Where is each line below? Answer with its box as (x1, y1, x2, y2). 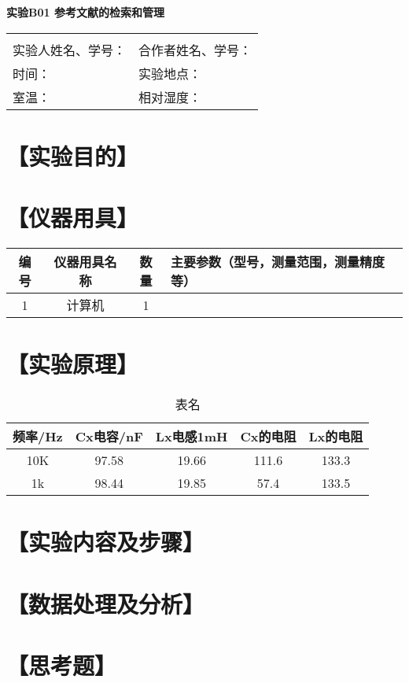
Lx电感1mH (155, 427, 228, 446)
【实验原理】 (6, 348, 139, 380)
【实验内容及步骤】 (6, 526, 205, 558)
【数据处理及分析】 (6, 587, 205, 619)
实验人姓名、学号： (13, 40, 127, 59)
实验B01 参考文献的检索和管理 (6, 4, 164, 20)
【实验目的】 (6, 139, 139, 172)
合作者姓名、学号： (138, 40, 252, 59)
